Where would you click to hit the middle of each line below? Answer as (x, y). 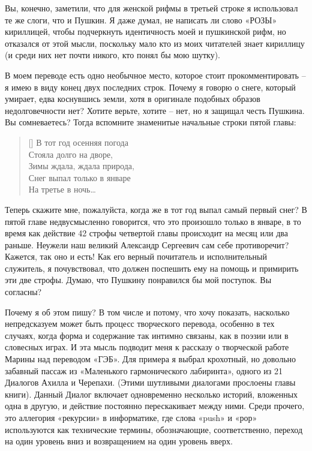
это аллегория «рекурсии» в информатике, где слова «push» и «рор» (131, 417)
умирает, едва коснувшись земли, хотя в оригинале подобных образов (133, 99)
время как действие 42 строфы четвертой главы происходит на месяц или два (146, 233)
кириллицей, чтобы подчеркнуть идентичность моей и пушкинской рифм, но (145, 31)
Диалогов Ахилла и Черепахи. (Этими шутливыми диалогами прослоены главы (150, 382)
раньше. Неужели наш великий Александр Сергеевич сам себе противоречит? (147, 244)
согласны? (23, 292)
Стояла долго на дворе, (71, 154)
